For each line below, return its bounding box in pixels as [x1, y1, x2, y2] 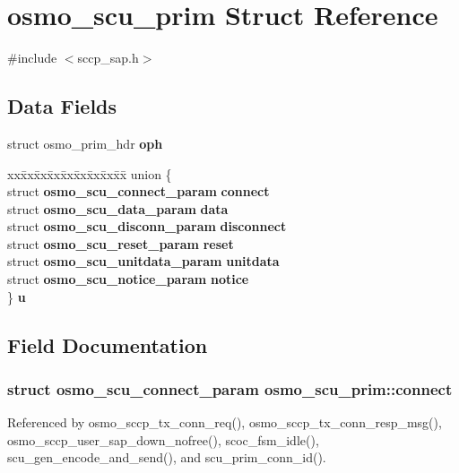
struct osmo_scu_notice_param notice [7, 270, 249, 288]
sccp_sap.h [77, 48, 139, 67]
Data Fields [7, 92, 117, 120]
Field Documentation [7, 331, 208, 358]
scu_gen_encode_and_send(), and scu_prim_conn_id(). [7, 448, 326, 467]
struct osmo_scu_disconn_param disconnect [7, 217, 287, 236]
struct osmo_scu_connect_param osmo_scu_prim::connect [7, 377, 453, 400]
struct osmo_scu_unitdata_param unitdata [7, 252, 280, 271]
